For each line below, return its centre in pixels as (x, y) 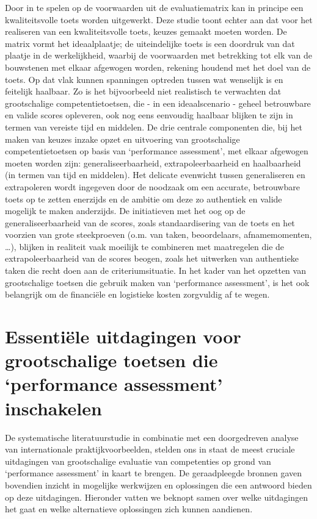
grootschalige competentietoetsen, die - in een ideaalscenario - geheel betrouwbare (158, 103)
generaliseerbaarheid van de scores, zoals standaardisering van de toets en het (150, 222)
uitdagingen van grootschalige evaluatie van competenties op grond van (138, 461)
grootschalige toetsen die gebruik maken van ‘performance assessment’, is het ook (157, 282)
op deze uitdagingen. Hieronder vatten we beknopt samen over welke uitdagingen (157, 497)
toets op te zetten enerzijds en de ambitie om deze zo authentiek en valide (144, 199)
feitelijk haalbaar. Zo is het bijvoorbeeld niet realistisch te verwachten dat (143, 91)
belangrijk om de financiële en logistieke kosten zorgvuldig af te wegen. (137, 294)
